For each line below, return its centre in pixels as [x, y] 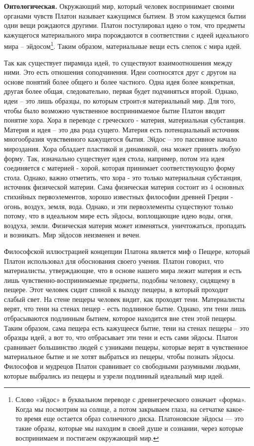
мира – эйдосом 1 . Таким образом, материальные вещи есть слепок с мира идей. [123, 45]
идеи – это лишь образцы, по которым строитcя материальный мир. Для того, [120, 101]
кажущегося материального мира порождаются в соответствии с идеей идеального [127, 34]
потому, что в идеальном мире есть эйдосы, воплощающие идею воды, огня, [118, 216]
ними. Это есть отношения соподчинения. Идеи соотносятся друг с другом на [120, 72]
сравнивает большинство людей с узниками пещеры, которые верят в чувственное [126, 347]
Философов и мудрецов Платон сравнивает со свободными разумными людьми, [122, 366]
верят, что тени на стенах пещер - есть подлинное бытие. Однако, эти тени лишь [125, 308]
